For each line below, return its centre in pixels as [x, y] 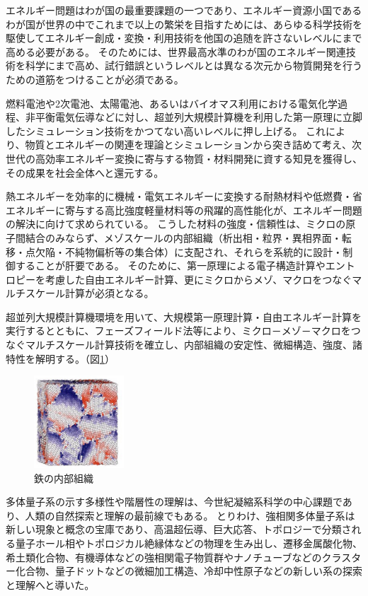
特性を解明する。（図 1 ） [60, 358]
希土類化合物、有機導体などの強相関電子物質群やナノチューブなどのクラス [179, 557]
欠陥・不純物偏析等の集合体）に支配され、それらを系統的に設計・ [189, 251]
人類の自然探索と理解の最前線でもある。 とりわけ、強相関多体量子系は [190, 515]
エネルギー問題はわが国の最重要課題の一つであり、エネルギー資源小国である [184, 10]
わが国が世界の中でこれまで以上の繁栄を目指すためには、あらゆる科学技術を [184, 24]
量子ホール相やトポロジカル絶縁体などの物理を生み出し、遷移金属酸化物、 [189, 543]
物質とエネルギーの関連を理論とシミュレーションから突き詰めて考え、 [188, 145]
